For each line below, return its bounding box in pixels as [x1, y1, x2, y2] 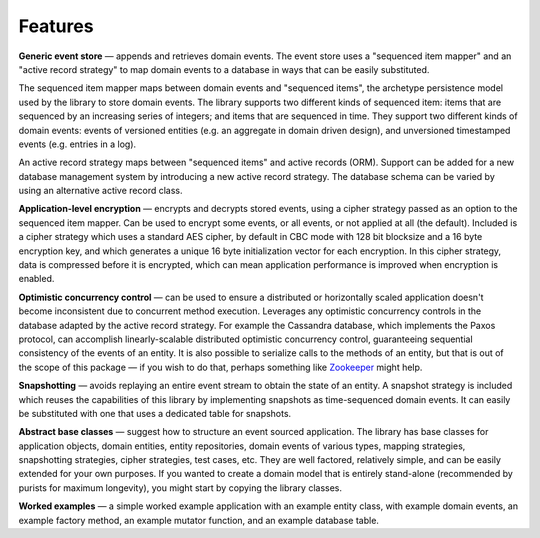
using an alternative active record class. [18, 185, 184, 197]
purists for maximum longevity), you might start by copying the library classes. [18, 481, 343, 494]
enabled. [18, 273, 55, 285]
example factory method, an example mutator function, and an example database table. [18, 514, 380, 526]
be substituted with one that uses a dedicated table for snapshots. [18, 407, 292, 419]
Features [18, 15, 94, 37]
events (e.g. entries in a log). [18, 138, 137, 150]
